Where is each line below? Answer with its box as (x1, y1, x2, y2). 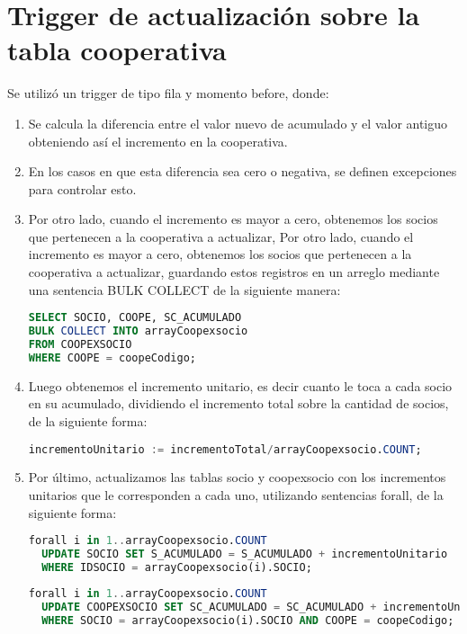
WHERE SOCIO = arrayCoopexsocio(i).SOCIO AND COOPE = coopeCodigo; (41, 613, 454, 627)
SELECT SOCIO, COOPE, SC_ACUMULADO (28, 311, 242, 325)
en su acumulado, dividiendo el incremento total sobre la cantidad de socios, (28, 394, 449, 413)
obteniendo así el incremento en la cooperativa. (28, 131, 288, 150)
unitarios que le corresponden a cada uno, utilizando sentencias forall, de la (28, 486, 444, 504)
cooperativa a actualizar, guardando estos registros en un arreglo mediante (28, 263, 440, 281)
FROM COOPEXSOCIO (28, 338, 132, 351)
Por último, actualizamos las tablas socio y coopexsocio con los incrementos (28, 468, 446, 487)
